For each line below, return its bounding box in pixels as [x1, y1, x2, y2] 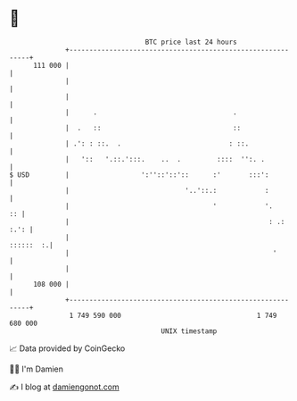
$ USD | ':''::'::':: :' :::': [9, 170, 269, 180]
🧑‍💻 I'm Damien [9, 363, 64, 374]
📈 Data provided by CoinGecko [9, 343, 126, 354]
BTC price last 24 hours [144, 38, 238, 46]
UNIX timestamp [161, 326, 218, 336]
